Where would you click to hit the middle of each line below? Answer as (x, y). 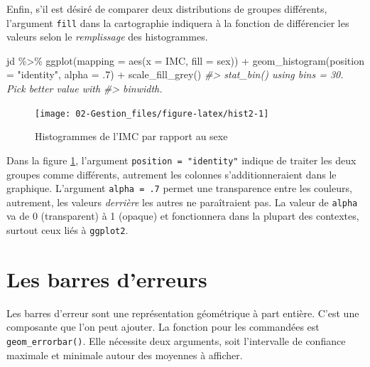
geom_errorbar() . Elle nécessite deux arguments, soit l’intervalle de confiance (176, 341)
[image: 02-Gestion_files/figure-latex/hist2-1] (152, 113)
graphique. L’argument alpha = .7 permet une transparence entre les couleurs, (179, 188)
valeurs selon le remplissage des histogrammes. (107, 37)
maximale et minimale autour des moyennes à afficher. (125, 355)
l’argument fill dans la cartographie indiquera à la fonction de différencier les (178, 22)
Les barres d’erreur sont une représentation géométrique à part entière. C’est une (183, 313)
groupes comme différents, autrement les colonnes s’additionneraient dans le (172, 174)
